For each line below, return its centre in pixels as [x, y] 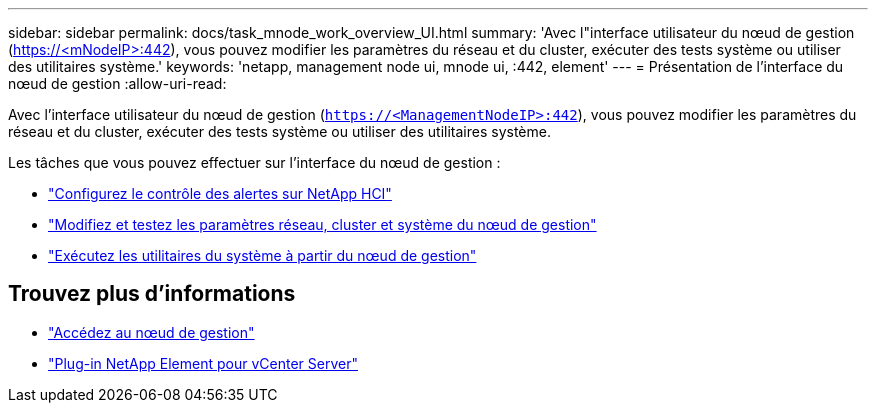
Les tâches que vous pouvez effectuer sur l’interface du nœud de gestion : [254, 162]
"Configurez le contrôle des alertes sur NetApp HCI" [220, 193]
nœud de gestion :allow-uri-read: [117, 83]
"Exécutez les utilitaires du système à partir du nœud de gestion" [262, 255]
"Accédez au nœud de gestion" [151, 332]
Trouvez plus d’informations [152, 294]
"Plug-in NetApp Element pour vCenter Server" [203, 363]
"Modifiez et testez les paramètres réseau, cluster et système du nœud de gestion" [322, 224]
